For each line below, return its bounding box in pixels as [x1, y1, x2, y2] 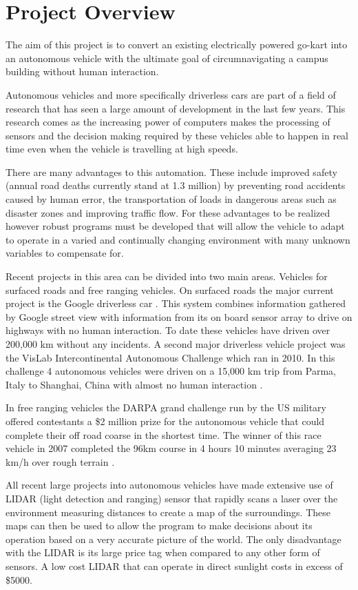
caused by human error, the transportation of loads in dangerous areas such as [6, 192, 337, 206]
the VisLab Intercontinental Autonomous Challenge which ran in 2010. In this [6, 350, 335, 364]
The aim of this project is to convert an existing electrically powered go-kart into [6, 37, 348, 52]
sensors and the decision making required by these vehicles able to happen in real [6, 128, 348, 142]
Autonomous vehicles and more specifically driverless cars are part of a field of [6, 87, 336, 101]
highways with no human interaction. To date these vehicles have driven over [6, 323, 330, 337]
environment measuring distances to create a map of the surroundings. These [6, 504, 330, 519]
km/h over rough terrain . [6, 454, 115, 469]
